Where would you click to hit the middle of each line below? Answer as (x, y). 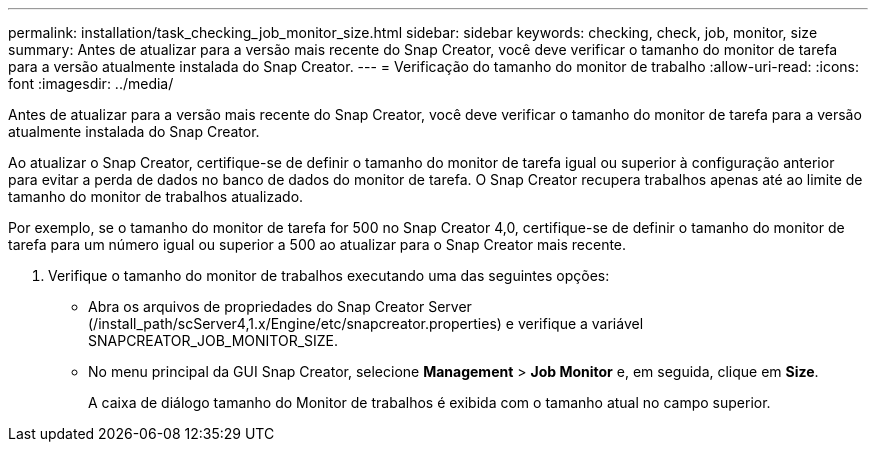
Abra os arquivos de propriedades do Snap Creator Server (280, 306)
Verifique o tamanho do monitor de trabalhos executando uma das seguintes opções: (329, 275)
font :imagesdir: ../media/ (91, 83)
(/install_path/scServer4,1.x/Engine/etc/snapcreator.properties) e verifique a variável (366, 323)
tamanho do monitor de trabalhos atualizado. (156, 196)
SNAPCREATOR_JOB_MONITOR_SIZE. (213, 340)
